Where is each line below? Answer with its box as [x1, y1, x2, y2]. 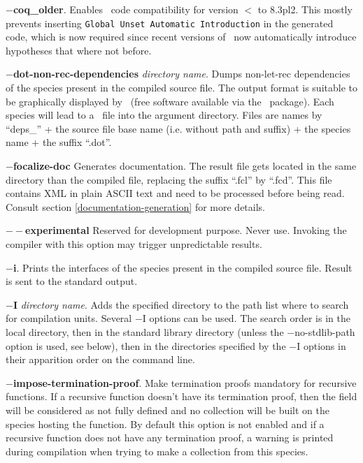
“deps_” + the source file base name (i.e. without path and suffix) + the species [6, 121, 351, 135]
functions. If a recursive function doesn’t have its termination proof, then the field [6, 389, 357, 404]
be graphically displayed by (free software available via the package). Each [6, 94, 334, 108]
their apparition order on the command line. [6, 352, 195, 367]
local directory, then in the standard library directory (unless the [6, 324, 284, 339]
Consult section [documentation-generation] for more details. [6, 199, 265, 214]
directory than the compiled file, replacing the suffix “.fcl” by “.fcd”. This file [6, 172, 332, 186]
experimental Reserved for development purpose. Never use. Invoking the [25, 223, 347, 237]
